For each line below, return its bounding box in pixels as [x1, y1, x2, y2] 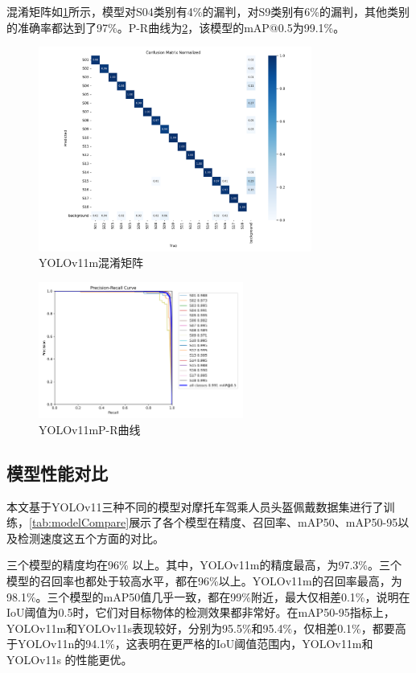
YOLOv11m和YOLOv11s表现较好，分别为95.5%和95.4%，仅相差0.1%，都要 [6, 619, 395, 636]
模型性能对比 [6, 460, 108, 485]
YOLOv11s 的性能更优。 [6, 650, 133, 667]
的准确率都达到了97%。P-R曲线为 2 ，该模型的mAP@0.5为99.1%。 [6, 18, 345, 35]
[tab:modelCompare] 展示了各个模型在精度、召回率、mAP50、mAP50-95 [29, 514, 398, 531]
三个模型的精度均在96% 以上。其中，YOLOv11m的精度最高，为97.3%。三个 [6, 556, 402, 573]
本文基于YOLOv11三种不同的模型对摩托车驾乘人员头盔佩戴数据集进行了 [6, 498, 384, 515]
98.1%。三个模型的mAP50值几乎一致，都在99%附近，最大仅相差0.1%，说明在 [6, 588, 410, 605]
